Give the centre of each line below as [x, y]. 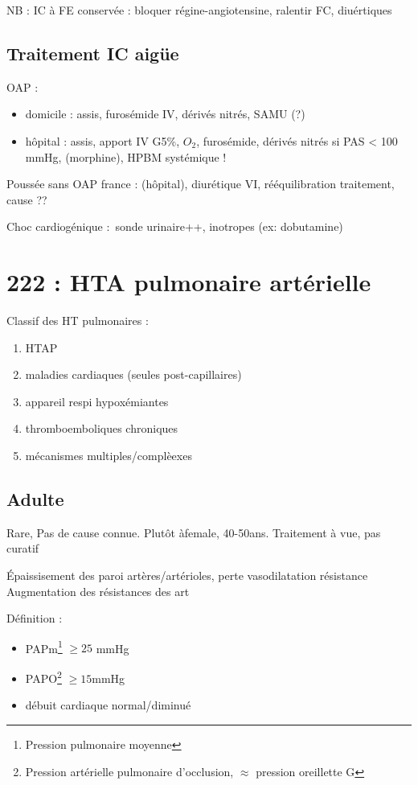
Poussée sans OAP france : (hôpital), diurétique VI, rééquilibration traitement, [201, 184]
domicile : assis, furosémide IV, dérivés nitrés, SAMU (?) [165, 114]
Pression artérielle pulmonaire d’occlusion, [129, 771]
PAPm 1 [44, 647]
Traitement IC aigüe [93, 53]
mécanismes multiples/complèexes [109, 456]
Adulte [35, 499]
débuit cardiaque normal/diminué [108, 705]
